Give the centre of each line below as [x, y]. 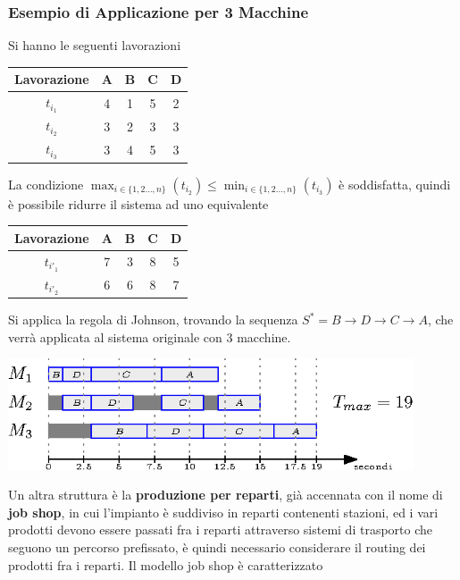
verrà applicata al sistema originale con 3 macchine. [150, 336]
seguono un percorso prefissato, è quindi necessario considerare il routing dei [217, 546]
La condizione [46, 184]
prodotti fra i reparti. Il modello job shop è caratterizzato [166, 564]
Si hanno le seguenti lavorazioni [95, 45]
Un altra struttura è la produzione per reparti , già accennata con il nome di [226, 495]
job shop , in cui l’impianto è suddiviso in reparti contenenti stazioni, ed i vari [223, 512]
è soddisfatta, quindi [395, 184]
